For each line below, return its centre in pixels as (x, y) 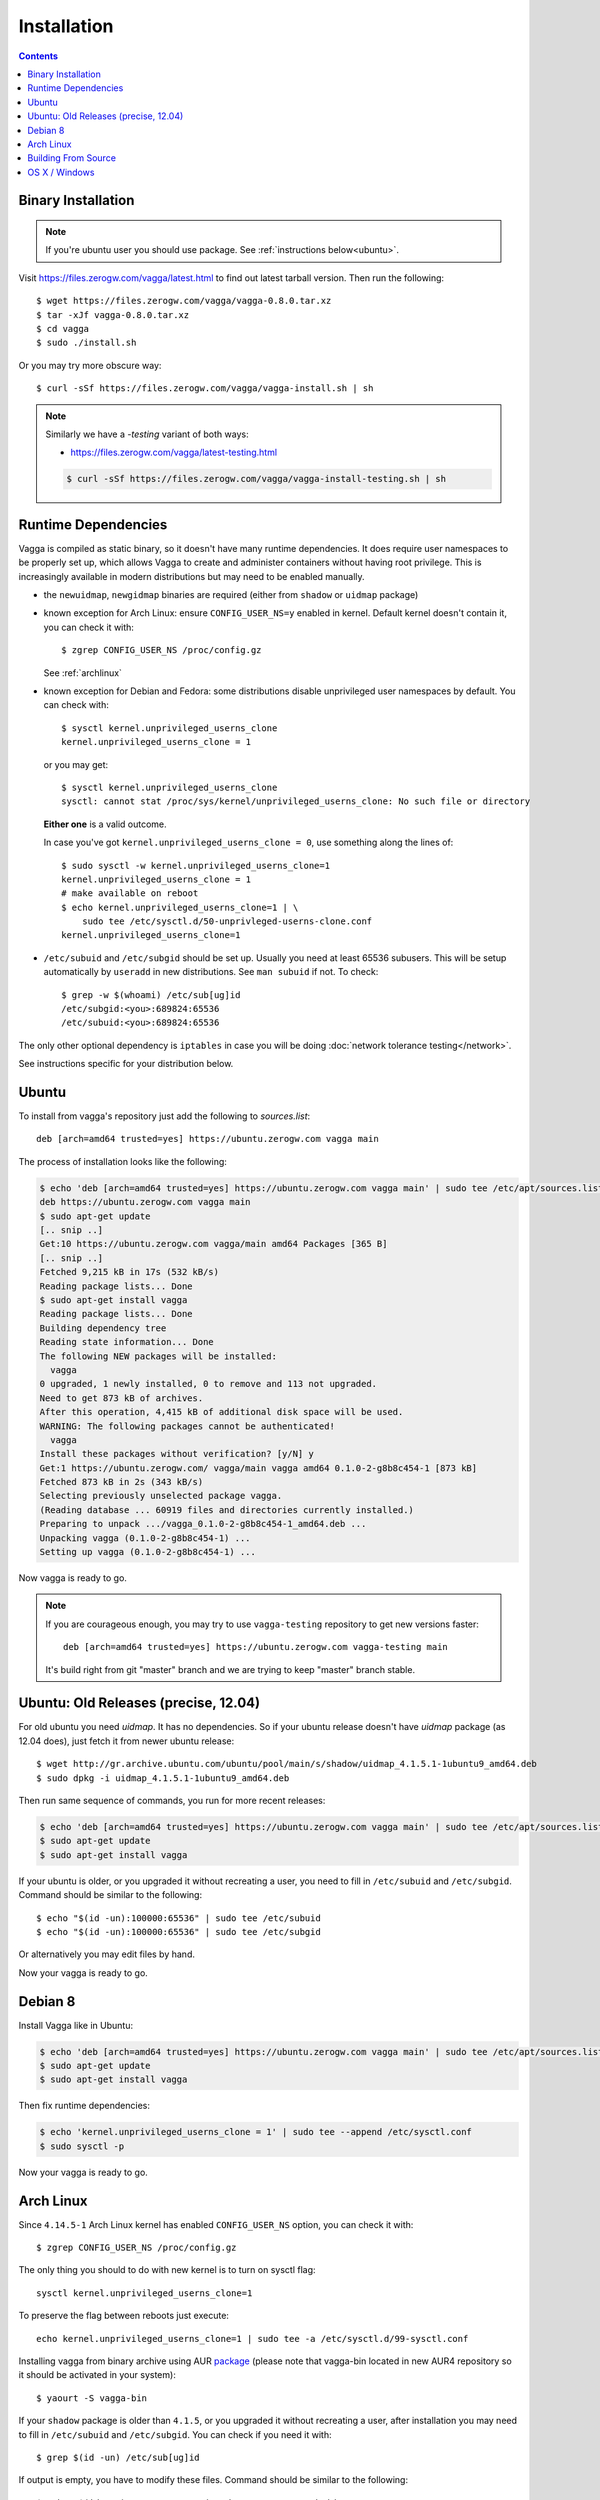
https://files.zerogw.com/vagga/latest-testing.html (174, 452)
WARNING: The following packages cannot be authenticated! (187, 1426)
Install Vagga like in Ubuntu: (76, 2025)
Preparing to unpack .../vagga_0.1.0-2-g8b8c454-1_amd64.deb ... (203, 1524)
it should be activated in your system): (97, 2375)
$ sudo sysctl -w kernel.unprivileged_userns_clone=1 (195, 865)
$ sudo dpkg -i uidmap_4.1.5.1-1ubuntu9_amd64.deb (163, 1778)
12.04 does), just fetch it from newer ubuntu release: (126, 1741)
